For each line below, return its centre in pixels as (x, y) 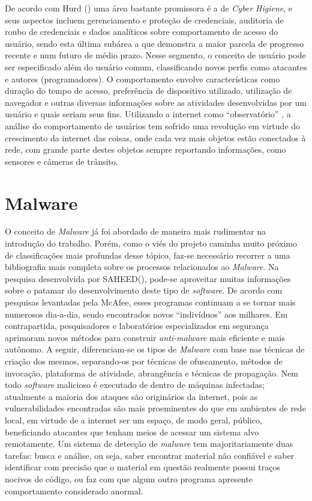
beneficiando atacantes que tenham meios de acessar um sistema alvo (132, 432)
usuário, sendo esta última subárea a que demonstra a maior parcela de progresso (154, 43)
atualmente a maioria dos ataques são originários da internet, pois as (131, 396)
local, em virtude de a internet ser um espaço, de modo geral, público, (133, 420)
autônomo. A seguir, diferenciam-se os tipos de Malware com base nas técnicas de (155, 349)
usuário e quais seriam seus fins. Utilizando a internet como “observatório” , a (148, 114)
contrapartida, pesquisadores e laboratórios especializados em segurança (137, 326)
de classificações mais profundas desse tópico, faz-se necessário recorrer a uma (148, 255)
